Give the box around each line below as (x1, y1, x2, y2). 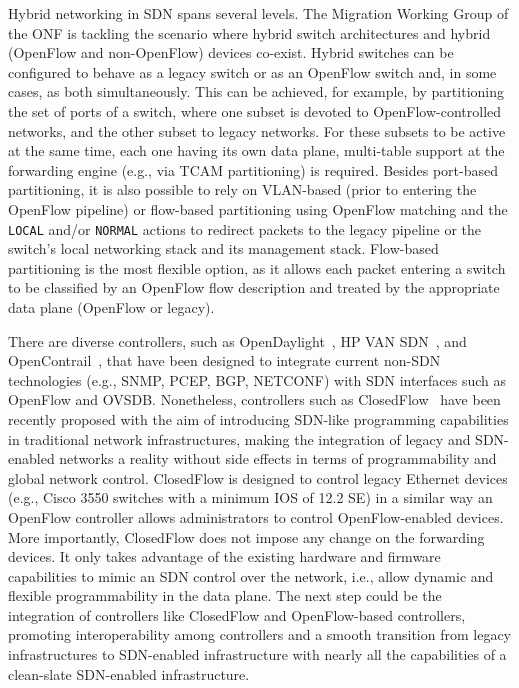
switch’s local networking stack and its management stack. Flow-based (8, 238, 439, 259)
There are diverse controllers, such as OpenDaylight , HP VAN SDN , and (8, 330, 467, 351)
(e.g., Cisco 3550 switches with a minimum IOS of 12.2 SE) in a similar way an (8, 487, 493, 508)
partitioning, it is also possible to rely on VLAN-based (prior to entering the (8, 179, 477, 200)
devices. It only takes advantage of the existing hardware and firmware (8, 546, 441, 567)
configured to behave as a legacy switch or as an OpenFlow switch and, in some (8, 61, 497, 82)
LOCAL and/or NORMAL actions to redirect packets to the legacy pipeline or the (8, 218, 481, 239)
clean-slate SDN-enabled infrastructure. (8, 663, 250, 684)
